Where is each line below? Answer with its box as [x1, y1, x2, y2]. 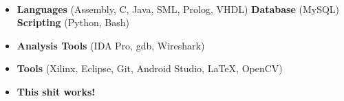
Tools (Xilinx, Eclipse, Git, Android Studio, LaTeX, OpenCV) [17, 61, 283, 76]
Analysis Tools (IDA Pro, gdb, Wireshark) [17, 38, 205, 52]
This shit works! [17, 84, 96, 98]
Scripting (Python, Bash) [17, 15, 129, 30]
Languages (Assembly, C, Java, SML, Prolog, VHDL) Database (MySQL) [17, 1, 340, 16]
